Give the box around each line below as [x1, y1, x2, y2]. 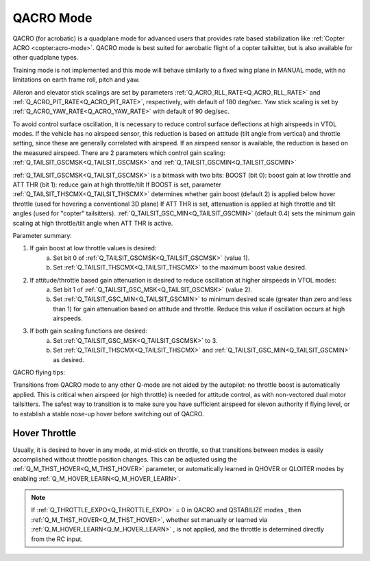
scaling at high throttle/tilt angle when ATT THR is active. [12, 219, 173, 227]
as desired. [53, 355, 85, 363]
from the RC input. [31, 535, 84, 543]
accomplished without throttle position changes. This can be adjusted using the [12, 455, 238, 463]
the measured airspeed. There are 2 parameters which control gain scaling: [12, 148, 225, 157]
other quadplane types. [12, 53, 79, 62]
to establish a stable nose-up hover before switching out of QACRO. [12, 409, 205, 418]
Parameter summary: [12, 231, 72, 239]
